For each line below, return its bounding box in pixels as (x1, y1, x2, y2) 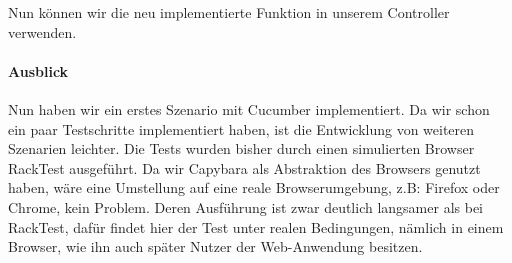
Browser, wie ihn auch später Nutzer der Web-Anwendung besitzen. (8, 236, 423, 257)
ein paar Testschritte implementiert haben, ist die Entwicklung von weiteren (8, 118, 475, 139)
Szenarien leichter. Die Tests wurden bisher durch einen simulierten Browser (8, 138, 475, 159)
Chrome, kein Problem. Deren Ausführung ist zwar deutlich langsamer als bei (8, 196, 483, 217)
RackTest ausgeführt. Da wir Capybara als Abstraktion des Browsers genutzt (8, 157, 481, 178)
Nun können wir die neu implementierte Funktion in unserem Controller (8, 2, 450, 22)
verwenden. (8, 21, 77, 42)
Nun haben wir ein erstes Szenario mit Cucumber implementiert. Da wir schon (8, 98, 490, 119)
